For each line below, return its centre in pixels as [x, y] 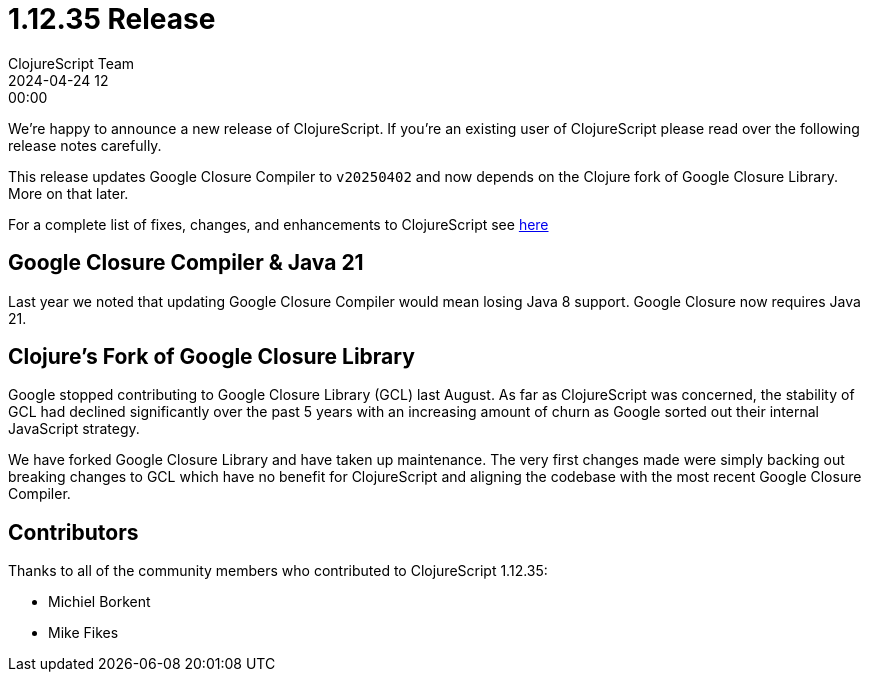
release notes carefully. [85, 145]
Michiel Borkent [99, 602]
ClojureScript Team [71, 63]
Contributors [73, 532]
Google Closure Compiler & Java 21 [186, 263]
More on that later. [68, 193]
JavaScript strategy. [74, 429]
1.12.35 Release [112, 19]
